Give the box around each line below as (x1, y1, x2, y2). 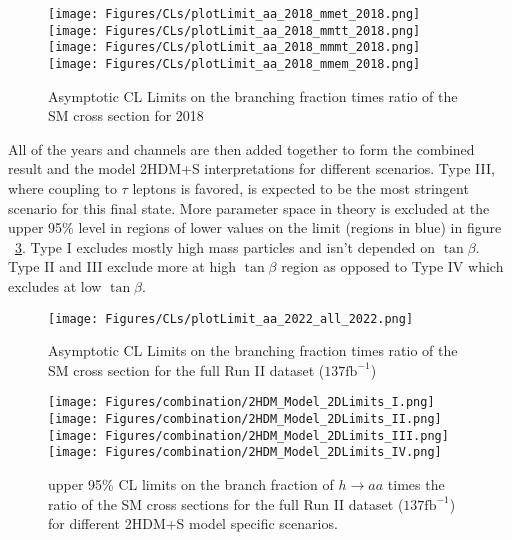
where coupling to (8, 178, 117, 198)
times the (387, 474, 445, 495)
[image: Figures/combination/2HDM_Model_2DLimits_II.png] (48, 412, 442, 427)
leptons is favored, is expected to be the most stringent (132, 178, 469, 198)
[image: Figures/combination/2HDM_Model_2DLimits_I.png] (48, 395, 435, 410)
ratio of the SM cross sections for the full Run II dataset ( (48, 493, 404, 514)
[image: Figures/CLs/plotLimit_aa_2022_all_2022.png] (48, 311, 414, 326)
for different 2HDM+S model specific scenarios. (48, 513, 338, 534)
